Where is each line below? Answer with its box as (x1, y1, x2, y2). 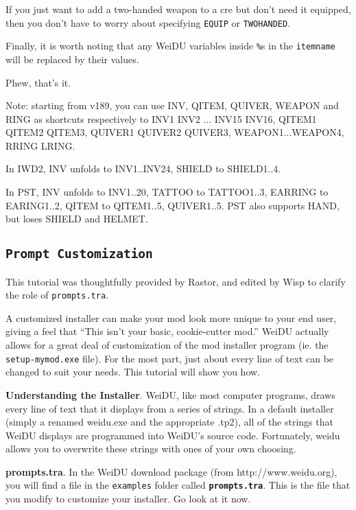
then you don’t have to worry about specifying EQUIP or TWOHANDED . (5, 15, 291, 30)
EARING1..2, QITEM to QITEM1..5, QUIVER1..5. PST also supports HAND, (5, 198, 340, 212)
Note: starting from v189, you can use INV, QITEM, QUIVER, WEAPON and (5, 98, 339, 113)
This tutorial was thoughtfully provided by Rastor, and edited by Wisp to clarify (5, 274, 346, 288)
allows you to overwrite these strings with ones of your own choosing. (5, 441, 296, 456)
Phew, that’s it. (5, 75, 71, 89)
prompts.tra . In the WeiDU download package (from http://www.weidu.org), (5, 464, 337, 478)
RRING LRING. (5, 138, 75, 152)
